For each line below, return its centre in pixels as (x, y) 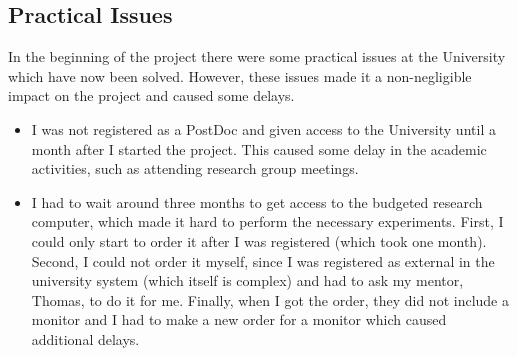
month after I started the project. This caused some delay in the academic (259, 148)
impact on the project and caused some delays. (151, 95)
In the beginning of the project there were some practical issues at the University (257, 56)
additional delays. (85, 338)
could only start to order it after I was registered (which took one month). (259, 240)
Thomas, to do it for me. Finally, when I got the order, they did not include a (270, 299)
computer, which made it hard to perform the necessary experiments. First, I (267, 221)
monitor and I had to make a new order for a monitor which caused (239, 319)
